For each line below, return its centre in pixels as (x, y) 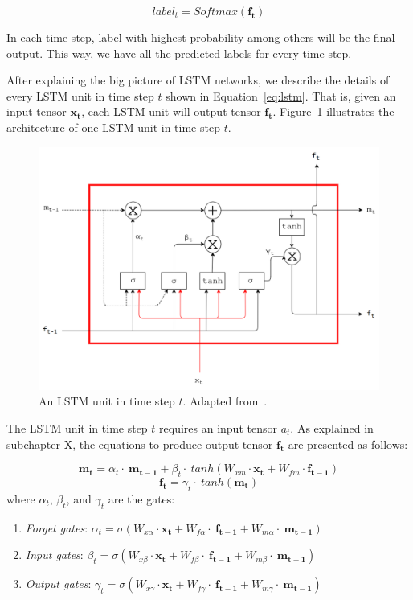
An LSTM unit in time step (107, 401)
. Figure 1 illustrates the (333, 111)
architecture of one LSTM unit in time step (113, 127)
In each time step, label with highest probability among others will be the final (201, 37)
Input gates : (54, 555)
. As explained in (332, 428)
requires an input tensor (218, 428)
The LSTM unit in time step (77, 428)
